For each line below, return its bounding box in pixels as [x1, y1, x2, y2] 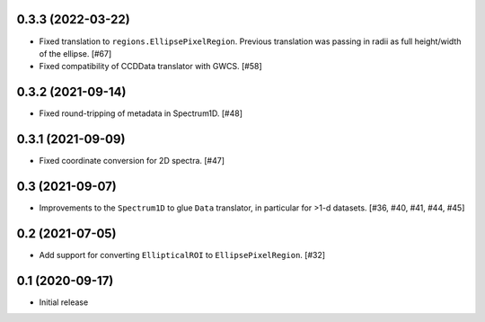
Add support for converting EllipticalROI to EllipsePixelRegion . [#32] [39, 249, 326, 260]
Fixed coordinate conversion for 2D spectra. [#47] [39, 156, 225, 166]
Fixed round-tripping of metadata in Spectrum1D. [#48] [39, 108, 242, 119]
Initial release [39, 297, 89, 308]
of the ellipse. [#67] [39, 48, 112, 58]
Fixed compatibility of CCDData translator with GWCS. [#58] [39, 61, 262, 72]
